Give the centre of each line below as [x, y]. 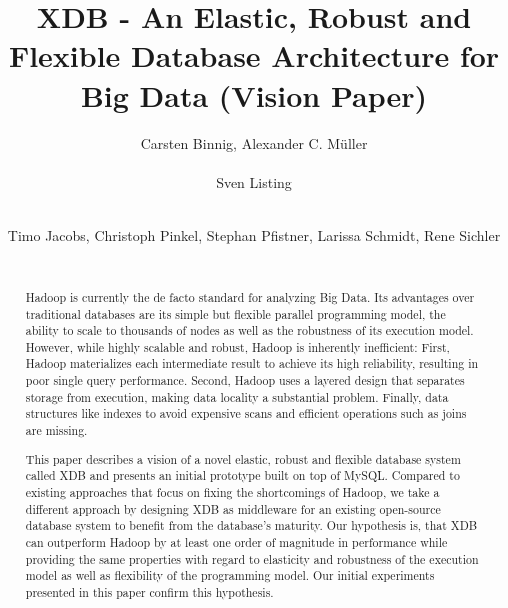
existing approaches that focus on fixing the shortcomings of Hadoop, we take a [232, 491]
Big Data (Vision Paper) [254, 94]
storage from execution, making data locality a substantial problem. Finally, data [237, 396]
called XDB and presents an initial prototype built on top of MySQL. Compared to [242, 475]
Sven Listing [254, 181]
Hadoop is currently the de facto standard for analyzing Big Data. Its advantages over [250, 296]
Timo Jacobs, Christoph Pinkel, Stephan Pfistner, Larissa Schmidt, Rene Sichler [254, 234]
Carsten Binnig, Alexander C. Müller [254, 142]
